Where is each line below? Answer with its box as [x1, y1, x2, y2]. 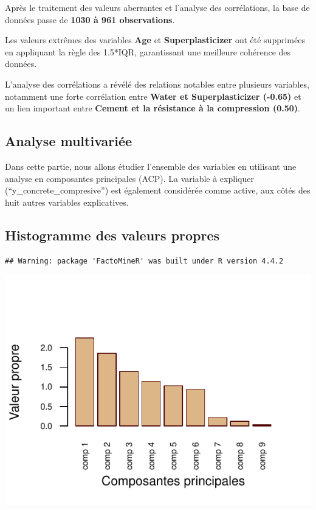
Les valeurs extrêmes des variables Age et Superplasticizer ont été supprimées [5, 33, 305, 46]
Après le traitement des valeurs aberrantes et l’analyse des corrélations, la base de [5, 1, 310, 13]
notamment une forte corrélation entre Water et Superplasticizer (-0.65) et [5, 89, 301, 102]
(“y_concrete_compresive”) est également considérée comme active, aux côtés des [5, 184, 311, 197]
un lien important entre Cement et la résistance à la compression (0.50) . [5, 102, 300, 114]
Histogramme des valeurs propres [5, 225, 220, 244]
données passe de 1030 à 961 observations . [5, 13, 175, 26]
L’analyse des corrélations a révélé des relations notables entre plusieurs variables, [5, 77, 309, 90]
